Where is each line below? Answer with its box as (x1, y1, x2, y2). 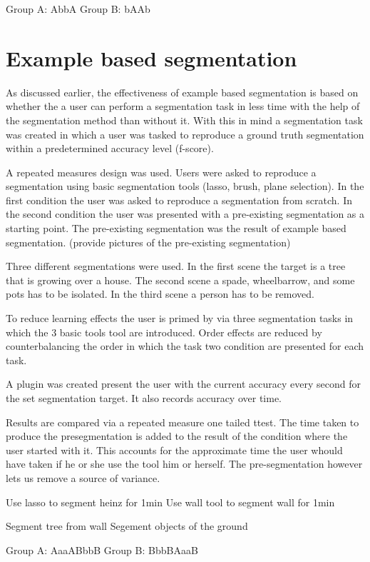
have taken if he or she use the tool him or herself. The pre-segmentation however (6, 456, 363, 471)
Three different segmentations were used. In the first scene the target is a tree (6, 259, 346, 274)
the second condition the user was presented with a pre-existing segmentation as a (6, 206, 365, 221)
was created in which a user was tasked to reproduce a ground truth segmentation (6, 126, 364, 141)
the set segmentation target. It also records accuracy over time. (6, 391, 282, 405)
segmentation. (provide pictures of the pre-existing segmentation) (6, 234, 291, 249)
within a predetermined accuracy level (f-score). (6, 141, 214, 156)
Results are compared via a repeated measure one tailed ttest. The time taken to (6, 414, 359, 429)
